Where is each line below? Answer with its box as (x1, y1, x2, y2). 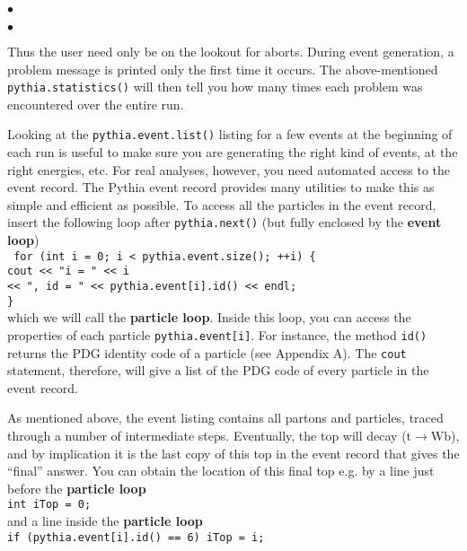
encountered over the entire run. (7, 94, 184, 113)
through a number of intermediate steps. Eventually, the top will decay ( (7, 426, 407, 445)
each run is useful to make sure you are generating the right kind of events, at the (7, 143, 458, 162)
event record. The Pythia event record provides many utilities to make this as (7, 178, 435, 197)
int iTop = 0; (7, 498, 92, 512)
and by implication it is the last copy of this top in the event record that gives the (7, 443, 460, 462)
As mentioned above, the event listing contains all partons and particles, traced (7, 408, 444, 427)
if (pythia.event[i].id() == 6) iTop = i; (7, 530, 265, 544)
